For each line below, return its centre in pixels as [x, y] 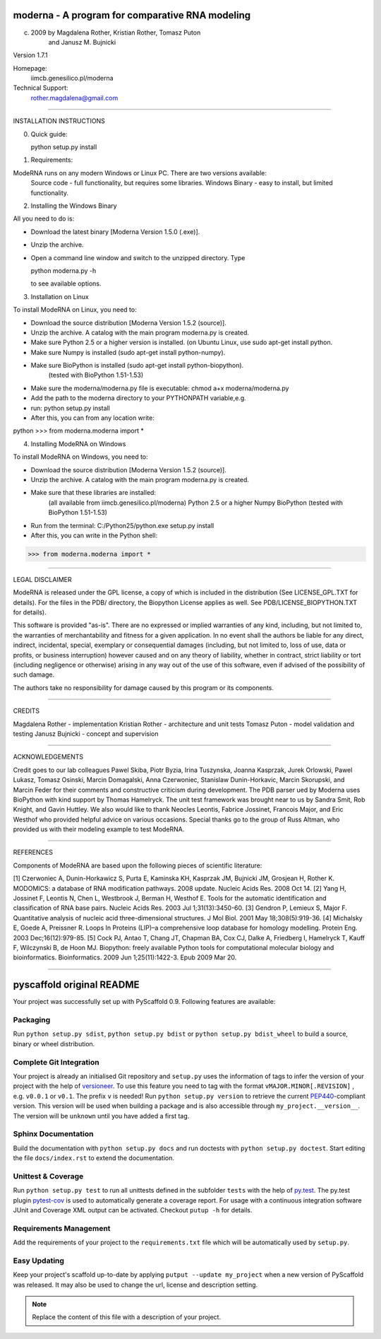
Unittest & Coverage [48, 1176]
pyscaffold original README [77, 985]
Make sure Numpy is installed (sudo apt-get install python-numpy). [128, 352]
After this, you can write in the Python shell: [94, 535]
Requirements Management [62, 1228]
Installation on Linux [60, 296]
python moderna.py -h [64, 270]
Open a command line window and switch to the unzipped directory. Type [138, 257]
